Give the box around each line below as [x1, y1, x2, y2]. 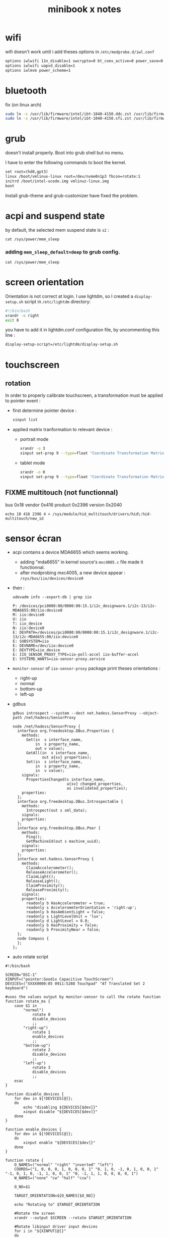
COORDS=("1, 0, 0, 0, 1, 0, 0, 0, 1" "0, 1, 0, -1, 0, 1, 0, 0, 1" [14, 1167, 158, 1172]
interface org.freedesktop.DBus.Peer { [17, 826, 101, 831]
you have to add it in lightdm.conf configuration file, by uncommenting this [5, 327, 160, 333]
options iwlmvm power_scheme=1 [5, 68, 71, 73]
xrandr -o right [5, 313, 39, 318]
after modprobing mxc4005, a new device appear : [20, 570, 126, 576]
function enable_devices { [5, 1127, 62, 1132]
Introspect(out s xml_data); [26, 808, 88, 813]
